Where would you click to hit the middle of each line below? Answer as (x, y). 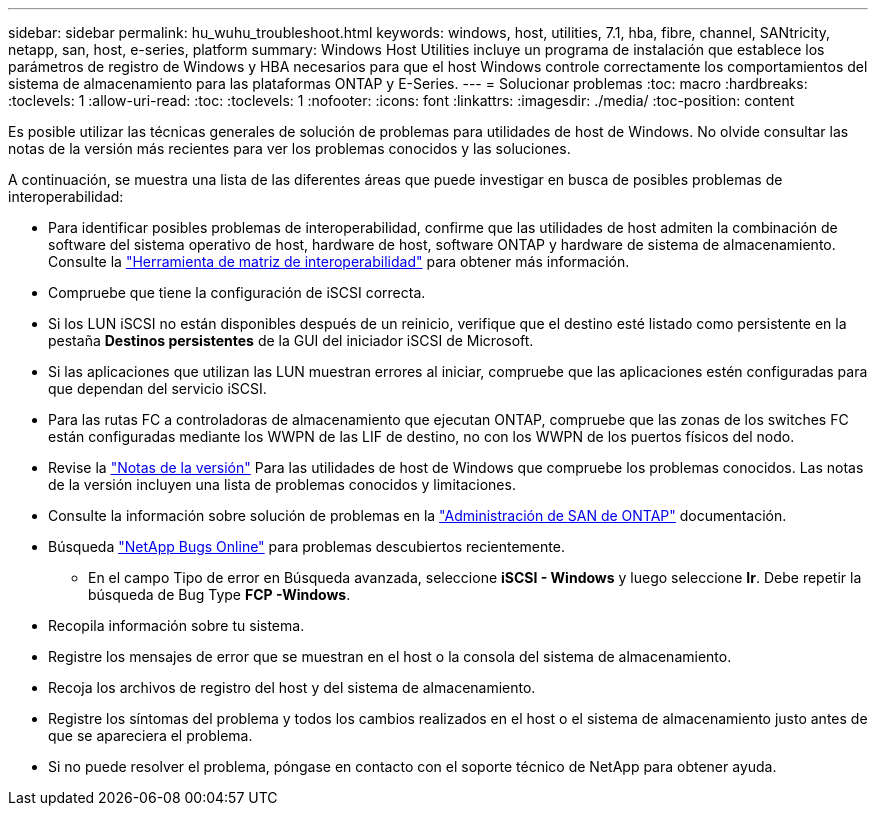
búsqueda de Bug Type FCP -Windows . (219, 594)
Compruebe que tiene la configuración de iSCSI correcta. (237, 292)
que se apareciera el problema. (150, 735)
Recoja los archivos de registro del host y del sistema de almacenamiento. (292, 687)
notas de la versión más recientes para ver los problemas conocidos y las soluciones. (289, 148)
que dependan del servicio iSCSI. (157, 388)
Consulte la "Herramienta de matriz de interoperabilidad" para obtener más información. (339, 261)
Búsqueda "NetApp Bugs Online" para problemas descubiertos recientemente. (306, 546)
